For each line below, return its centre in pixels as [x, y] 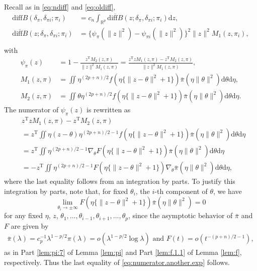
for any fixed [24, 215]
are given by [30, 225]
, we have [227, 191]
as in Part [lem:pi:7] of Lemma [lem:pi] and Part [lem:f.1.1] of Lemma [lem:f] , [123, 252]
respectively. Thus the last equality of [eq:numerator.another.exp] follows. [117, 262]
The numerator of [31, 110]
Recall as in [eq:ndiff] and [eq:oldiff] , [60, 7]
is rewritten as [109, 110]
